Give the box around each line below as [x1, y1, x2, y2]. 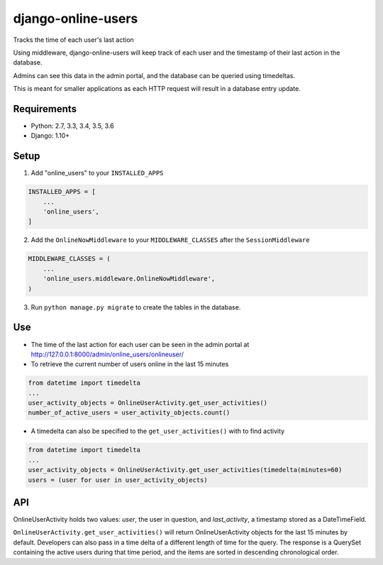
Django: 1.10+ [30, 131, 70, 140]
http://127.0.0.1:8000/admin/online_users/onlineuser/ [30, 350, 184, 358]
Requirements [13, 103, 77, 115]
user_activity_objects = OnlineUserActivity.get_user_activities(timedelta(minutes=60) [28, 466, 343, 474]
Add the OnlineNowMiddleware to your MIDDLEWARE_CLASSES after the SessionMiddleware [30, 236, 310, 244]
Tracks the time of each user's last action [13, 35, 134, 44]
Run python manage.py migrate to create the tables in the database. [30, 302, 241, 312]
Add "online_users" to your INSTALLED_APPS [30, 169, 164, 177]
